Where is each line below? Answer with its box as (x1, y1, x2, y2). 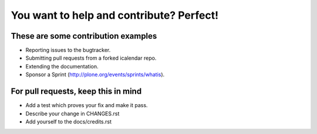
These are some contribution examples (11, 31, 157, 41)
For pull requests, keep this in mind (11, 87, 142, 97)
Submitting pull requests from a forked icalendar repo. (25, 54, 157, 61)
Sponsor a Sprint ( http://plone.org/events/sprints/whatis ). (25, 71, 165, 78)
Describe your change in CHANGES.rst (25, 110, 120, 117)
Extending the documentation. (25, 63, 99, 70)
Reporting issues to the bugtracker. (25, 47, 111, 54)
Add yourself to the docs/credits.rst (25, 118, 112, 125)
